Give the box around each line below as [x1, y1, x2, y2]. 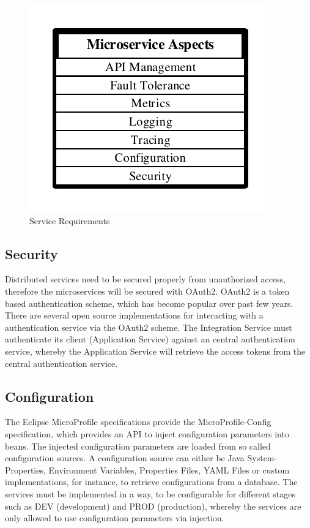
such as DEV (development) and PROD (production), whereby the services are [5, 499, 301, 512]
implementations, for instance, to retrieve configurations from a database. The [5, 475, 298, 488]
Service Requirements [29, 214, 110, 227]
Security [5, 244, 58, 263]
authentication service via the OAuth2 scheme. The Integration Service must [5, 320, 292, 333]
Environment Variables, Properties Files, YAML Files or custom [48, 463, 290, 476]
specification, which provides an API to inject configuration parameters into [5, 427, 289, 440]
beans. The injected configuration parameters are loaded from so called [5, 439, 271, 452]
